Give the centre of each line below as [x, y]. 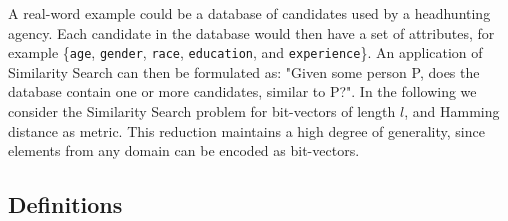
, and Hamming [452, 111]
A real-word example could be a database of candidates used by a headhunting [249, 13]
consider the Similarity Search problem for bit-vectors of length [202, 111]
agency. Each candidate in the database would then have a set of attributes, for [251, 32]
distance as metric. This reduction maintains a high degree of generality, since [246, 130]
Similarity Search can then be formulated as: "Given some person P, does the [244, 71]
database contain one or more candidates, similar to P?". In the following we [242, 91]
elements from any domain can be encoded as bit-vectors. [184, 150]
